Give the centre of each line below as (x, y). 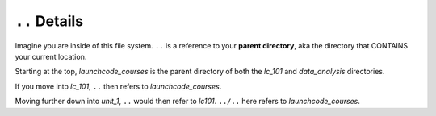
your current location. (51, 56)
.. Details (49, 21)
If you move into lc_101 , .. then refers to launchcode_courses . (118, 86)
